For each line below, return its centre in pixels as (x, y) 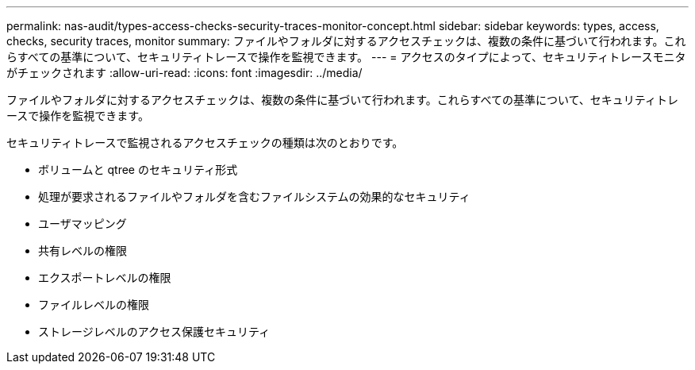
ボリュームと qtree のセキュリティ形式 (138, 170)
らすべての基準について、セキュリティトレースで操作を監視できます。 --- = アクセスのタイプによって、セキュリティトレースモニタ (346, 57)
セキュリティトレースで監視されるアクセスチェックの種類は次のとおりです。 (205, 143)
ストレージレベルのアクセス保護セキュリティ (154, 331)
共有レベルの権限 (83, 251)
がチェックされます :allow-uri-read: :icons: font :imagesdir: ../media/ (184, 73)
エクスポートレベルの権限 (105, 277)
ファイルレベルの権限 (94, 304)
